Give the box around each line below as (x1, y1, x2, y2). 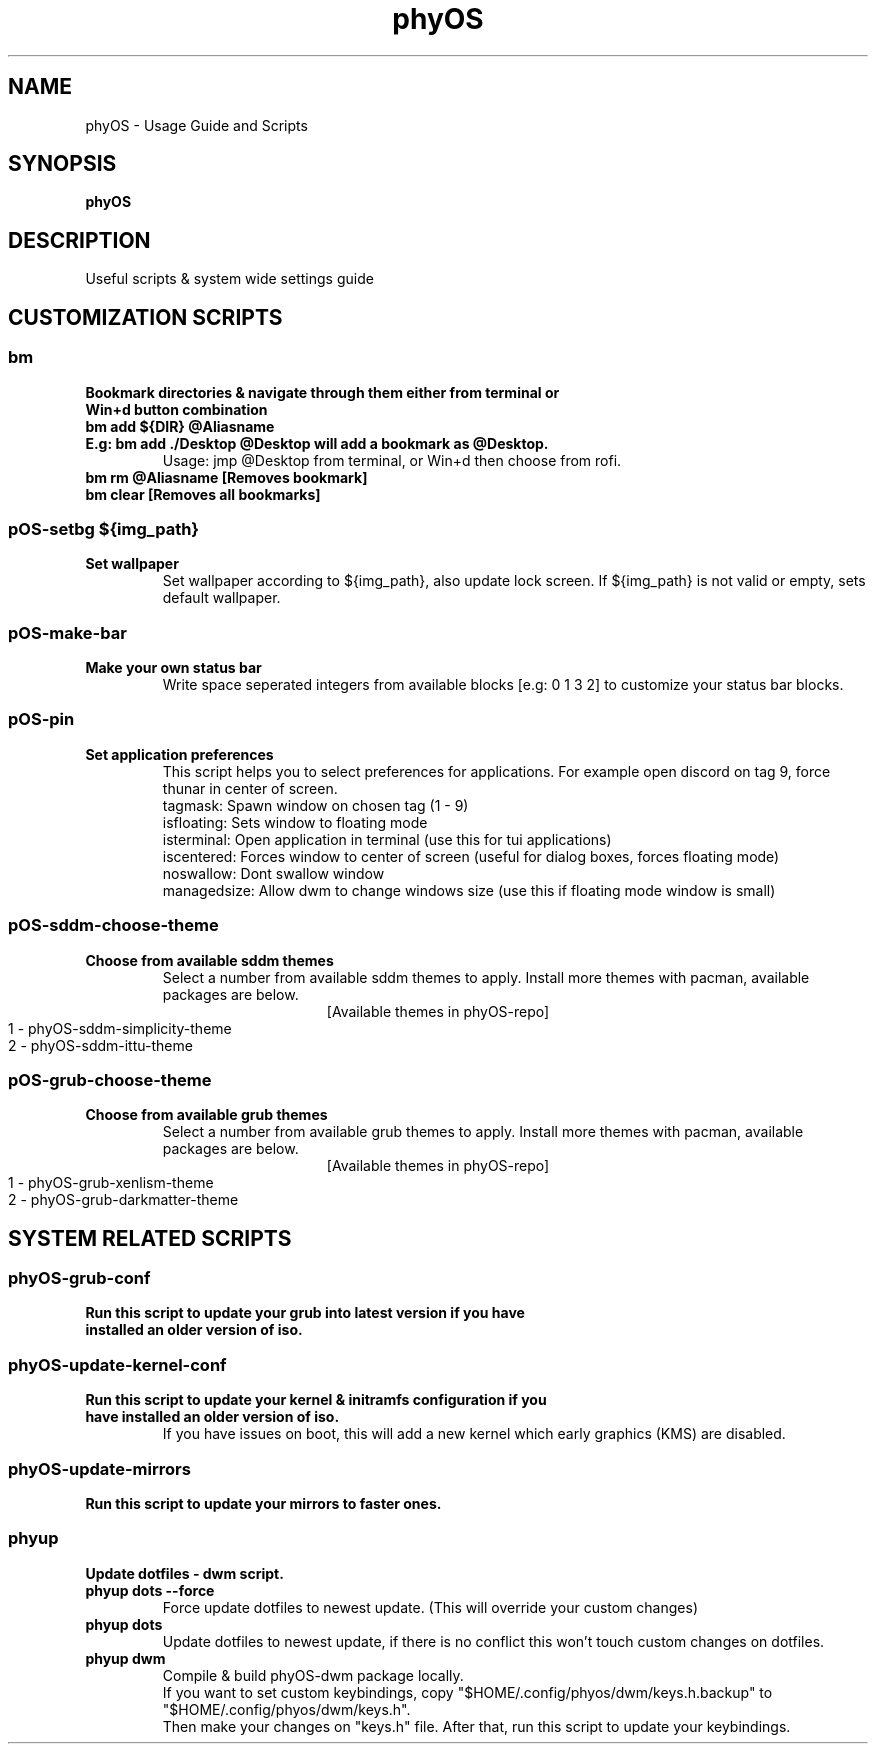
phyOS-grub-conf (8, 1268, 151, 1289)
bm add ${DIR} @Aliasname (85, 417, 275, 435)
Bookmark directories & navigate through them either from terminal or (85, 383, 560, 401)
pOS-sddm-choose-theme (8, 915, 219, 936)
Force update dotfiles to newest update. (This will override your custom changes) (162, 1598, 698, 1616)
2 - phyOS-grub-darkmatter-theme (8, 1191, 239, 1209)
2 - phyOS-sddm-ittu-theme (8, 1036, 193, 1054)
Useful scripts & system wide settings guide (85, 270, 374, 288)
